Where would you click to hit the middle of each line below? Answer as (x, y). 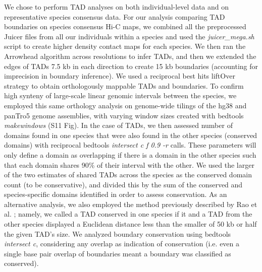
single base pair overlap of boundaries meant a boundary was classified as (118, 253)
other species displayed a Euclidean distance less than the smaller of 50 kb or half (130, 224)
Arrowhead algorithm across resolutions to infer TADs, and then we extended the (130, 56)
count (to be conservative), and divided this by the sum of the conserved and (123, 184)
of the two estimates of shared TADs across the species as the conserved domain (128, 175)
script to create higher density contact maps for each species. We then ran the (125, 46)
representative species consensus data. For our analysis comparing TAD (115, 16)
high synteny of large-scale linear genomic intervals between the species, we (120, 95)
